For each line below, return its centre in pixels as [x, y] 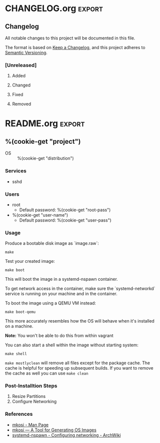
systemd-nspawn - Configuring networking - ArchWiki [66, 435]
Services [16, 171]
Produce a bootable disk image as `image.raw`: [52, 243]
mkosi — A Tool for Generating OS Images [54, 430]
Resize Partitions [29, 396]
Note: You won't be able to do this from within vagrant [59, 336]
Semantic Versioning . [26, 52]
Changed [21, 85]
